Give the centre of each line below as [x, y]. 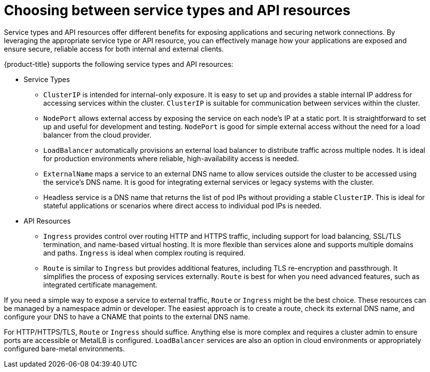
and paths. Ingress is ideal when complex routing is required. [144, 253]
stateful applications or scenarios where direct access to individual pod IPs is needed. [183, 205]
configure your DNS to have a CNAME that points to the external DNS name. [127, 316]
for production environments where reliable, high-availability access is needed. [171, 158]
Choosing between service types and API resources [177, 10]
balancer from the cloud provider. [97, 135]
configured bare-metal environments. [65, 348]
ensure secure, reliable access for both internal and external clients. [114, 49]
